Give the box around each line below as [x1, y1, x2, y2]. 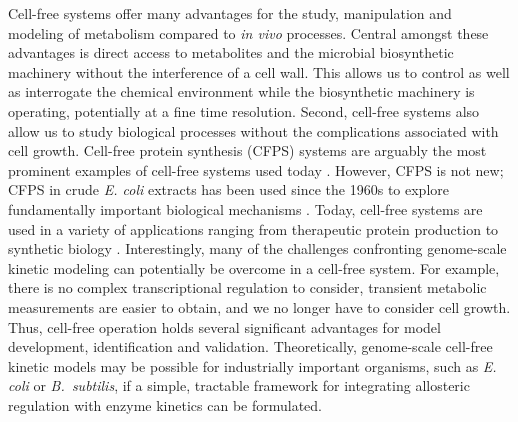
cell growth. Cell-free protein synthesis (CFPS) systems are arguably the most [8, 140, 487, 161]
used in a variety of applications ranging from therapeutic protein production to [8, 218, 499, 239]
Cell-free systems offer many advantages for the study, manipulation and [8, 3, 452, 23]
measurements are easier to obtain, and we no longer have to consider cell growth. [8, 296, 511, 317]
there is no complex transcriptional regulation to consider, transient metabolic [8, 277, 487, 298]
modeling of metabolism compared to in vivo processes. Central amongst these [8, 22, 489, 43]
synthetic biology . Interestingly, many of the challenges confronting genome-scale [8, 238, 507, 259]
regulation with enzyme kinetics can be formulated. [8, 394, 322, 415]
